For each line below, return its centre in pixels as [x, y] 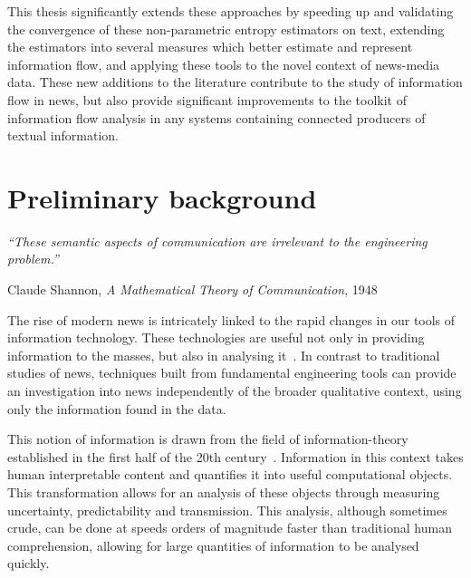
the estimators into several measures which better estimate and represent [210, 47]
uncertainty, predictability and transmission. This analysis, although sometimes [227, 510]
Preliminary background [162, 197]
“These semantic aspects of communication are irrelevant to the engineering [217, 241]
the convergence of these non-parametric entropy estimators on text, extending [226, 29]
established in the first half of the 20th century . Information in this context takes [235, 456]
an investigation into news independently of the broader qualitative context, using [235, 391]
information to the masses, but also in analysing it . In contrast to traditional [224, 355]
